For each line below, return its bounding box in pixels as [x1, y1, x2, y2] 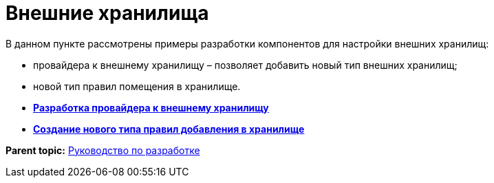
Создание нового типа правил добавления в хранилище [33, 122, 305, 135]
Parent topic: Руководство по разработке [6, 144, 200, 156]
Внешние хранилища [6, 1, 209, 25]
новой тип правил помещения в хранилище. [33, 80, 241, 92]
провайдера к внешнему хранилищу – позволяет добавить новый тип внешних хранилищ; [33, 58, 458, 71]
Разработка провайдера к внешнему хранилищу [33, 101, 269, 114]
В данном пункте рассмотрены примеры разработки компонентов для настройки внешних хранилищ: [6, 37, 489, 50]
